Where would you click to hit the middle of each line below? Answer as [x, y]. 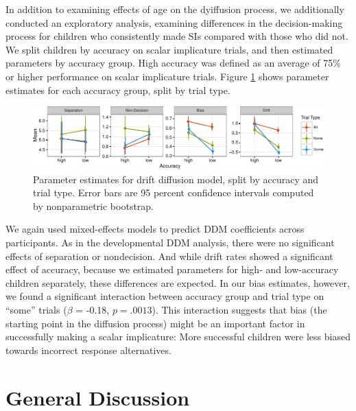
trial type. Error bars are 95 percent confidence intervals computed [174, 192]
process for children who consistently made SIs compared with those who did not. [177, 36]
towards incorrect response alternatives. [88, 350]
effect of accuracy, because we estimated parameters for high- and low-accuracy [172, 269]
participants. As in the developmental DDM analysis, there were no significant [170, 242]
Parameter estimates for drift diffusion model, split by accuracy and [176, 179]
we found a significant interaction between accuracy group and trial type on [165, 296]
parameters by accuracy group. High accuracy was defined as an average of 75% [173, 63]
